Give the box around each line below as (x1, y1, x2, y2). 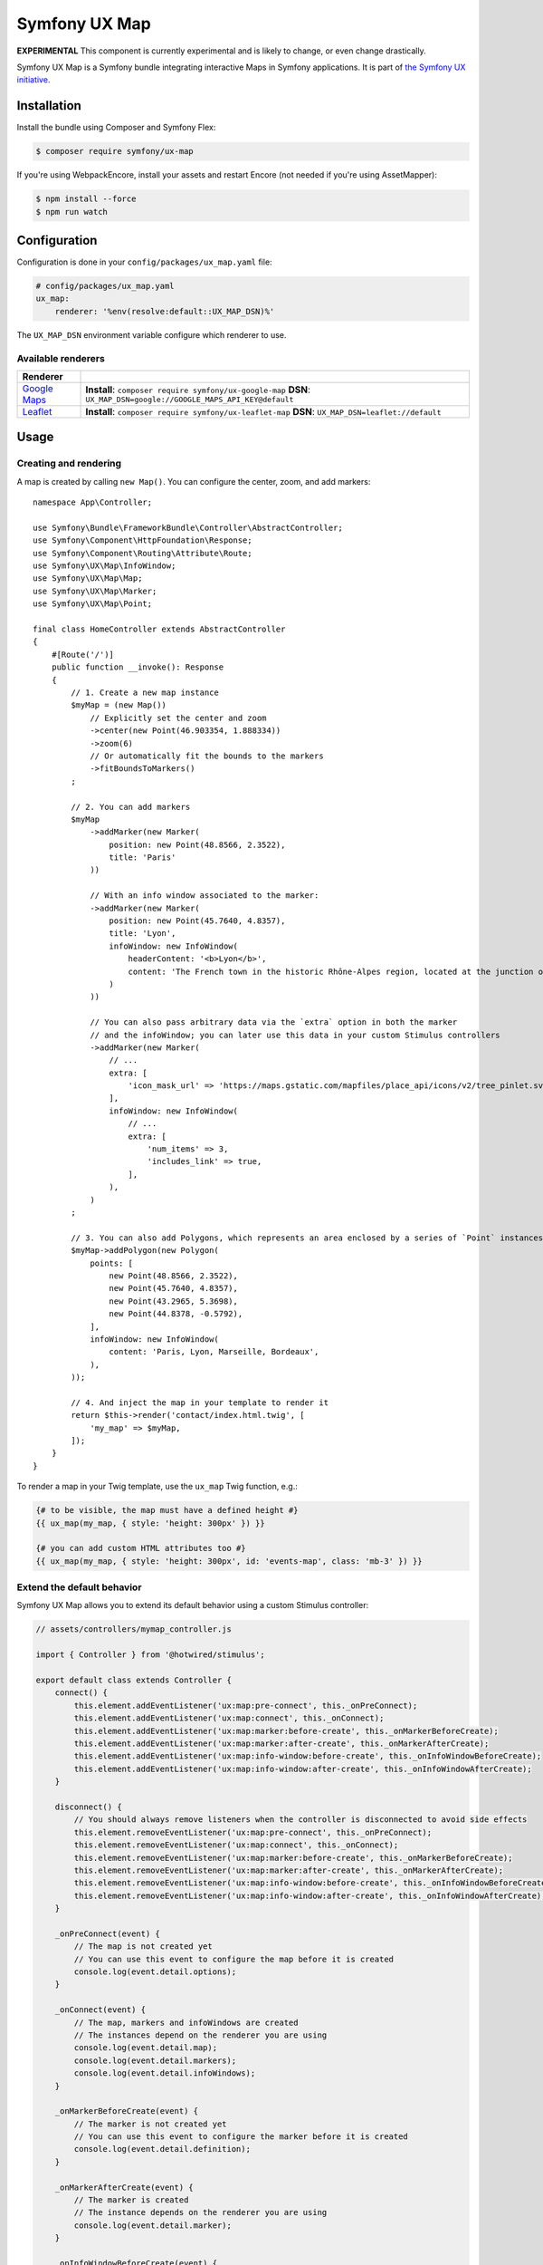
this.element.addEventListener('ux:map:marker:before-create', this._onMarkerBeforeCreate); (73, 1726, 500, 1736)
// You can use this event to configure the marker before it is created (73, 2132, 409, 2142)
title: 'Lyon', (109, 929, 176, 939)
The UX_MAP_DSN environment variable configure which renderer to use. (16, 329, 287, 340)
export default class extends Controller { (35, 1675, 233, 1685)
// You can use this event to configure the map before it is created (73, 1953, 394, 1964)
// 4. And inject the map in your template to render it (71, 1397, 329, 1408)
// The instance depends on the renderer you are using (73, 2207, 328, 2218)
